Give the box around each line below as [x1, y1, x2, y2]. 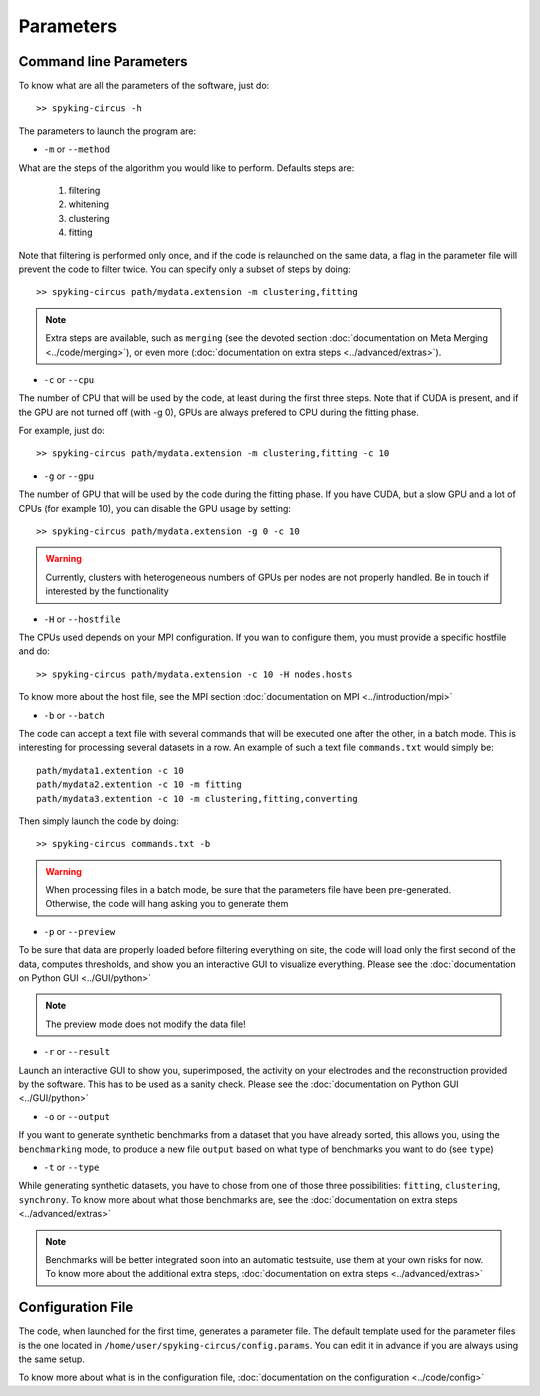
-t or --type [43, 1161, 100, 1173]
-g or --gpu [43, 470, 95, 482]
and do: [18, 645, 50, 657]
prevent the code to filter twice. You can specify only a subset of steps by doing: [18, 263, 352, 275]
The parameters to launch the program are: [18, 125, 197, 137]
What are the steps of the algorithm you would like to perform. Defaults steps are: [18, 161, 355, 174]
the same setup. [18, 1353, 85, 1365]
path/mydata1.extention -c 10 [36, 765, 185, 776]
